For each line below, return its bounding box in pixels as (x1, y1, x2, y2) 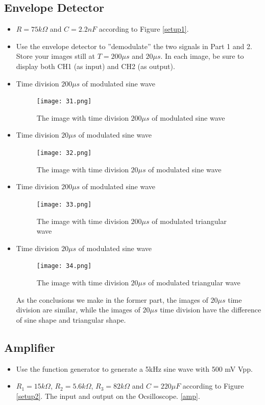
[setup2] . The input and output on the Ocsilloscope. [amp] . (16, 390, 200, 401)
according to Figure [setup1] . (99, 24, 189, 34)
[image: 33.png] (36, 200, 92, 208)
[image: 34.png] (36, 262, 92, 270)
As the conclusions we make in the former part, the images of (16, 294, 208, 305)
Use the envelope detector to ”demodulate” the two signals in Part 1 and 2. (16, 40, 252, 51)
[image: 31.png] (36, 98, 92, 105)
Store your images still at (16, 51, 95, 61)
